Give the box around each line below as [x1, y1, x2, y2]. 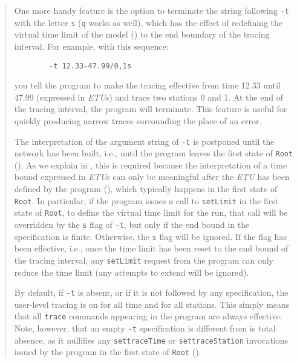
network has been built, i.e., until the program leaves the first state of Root [14, 147, 293, 159]
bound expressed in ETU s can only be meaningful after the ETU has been [14, 170, 290, 183]
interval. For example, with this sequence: [14, 39, 169, 52]
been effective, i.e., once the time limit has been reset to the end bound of [14, 242, 289, 255]
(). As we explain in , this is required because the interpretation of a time [14, 158, 287, 171]
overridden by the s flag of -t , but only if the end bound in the [14, 218, 250, 230]
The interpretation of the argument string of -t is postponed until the [14, 135, 275, 147]
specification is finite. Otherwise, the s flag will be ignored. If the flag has [14, 230, 287, 242]
